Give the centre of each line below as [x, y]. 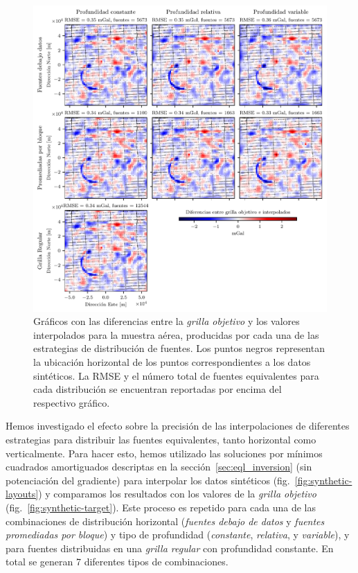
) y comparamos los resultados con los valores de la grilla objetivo [177, 494]
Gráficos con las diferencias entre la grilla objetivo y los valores [167, 321]
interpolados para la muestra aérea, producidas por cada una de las [176, 334]
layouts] [22, 494]
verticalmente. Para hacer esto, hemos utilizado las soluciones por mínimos [164, 453]
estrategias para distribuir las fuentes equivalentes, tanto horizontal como [161, 440]
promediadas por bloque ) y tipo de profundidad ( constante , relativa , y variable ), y [178, 535]
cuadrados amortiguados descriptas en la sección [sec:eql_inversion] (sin [159, 467]
